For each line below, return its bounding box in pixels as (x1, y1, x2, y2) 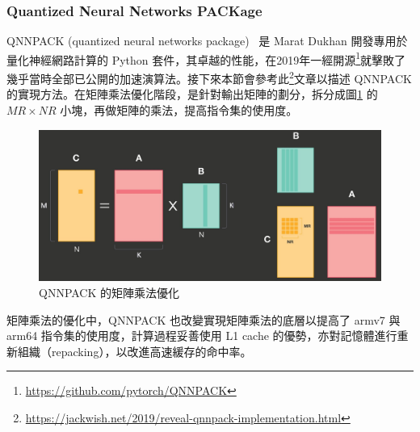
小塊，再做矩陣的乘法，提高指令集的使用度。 (60, 101, 298, 118)
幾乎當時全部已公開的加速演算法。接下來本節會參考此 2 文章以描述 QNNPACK (6, 68, 412, 86)
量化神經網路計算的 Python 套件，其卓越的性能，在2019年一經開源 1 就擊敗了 (6, 48, 406, 68)
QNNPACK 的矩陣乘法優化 (39, 284, 180, 301)
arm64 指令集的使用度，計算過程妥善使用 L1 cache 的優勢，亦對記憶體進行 (6, 327, 397, 344)
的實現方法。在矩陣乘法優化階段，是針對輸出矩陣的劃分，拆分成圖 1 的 (6, 86, 378, 103)
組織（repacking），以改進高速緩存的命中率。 (17, 342, 252, 359)
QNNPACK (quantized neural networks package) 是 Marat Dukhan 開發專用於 (6, 32, 408, 49)
